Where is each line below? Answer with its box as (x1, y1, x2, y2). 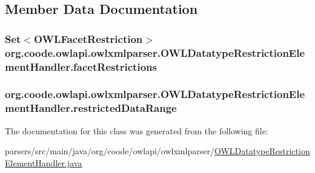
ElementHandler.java (5, 156, 82, 169)
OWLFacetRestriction (34, 31, 143, 46)
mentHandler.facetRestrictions (5, 59, 157, 74)
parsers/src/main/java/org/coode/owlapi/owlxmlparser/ (5, 145, 214, 157)
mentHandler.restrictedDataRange (5, 100, 177, 116)
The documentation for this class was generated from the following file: (5, 124, 268, 137)
